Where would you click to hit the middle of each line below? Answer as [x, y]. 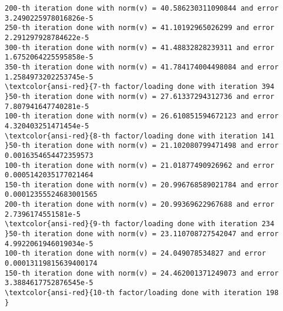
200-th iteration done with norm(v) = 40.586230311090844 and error [142, 8]
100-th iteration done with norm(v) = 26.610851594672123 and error [142, 116]
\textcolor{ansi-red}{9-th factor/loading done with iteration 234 [140, 224]
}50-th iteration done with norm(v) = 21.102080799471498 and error [142, 146]
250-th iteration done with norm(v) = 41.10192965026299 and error [140, 28]
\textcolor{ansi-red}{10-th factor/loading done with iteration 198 [142, 293]
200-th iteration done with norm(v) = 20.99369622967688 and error [140, 205]
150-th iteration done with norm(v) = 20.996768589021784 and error [142, 185]
